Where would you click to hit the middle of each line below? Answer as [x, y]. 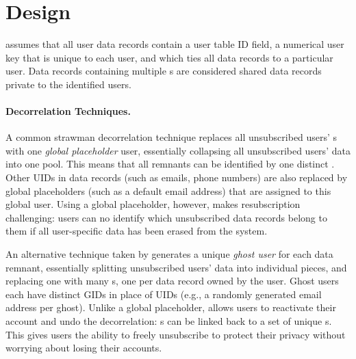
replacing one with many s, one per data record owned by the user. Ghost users [172, 281]
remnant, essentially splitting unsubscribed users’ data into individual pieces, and [176, 267]
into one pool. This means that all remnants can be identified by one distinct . [170, 164]
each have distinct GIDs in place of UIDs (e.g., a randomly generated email [164, 294]
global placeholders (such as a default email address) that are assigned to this [168, 190]
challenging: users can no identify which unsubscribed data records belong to [166, 217]
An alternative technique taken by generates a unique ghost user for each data [169, 254]
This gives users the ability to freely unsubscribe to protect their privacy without [176, 334]
